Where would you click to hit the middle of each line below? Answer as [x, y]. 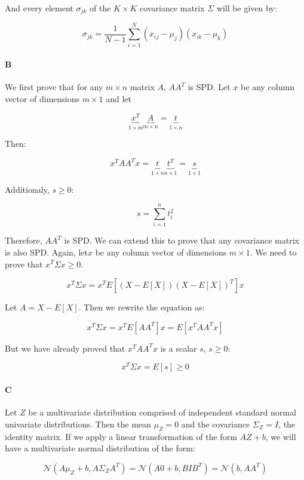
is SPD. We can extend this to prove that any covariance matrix [182, 240]
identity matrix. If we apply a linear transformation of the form [121, 436]
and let [119, 98]
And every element [39, 8]
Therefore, [24, 240]
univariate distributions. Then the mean [78, 424]
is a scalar [179, 348]
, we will [281, 436]
